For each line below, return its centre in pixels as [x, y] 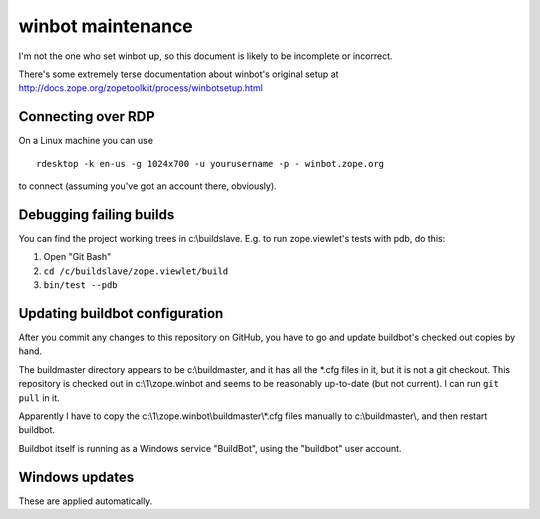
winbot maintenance [106, 26]
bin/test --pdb [81, 285]
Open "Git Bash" [77, 257]
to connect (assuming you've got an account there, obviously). [147, 186]
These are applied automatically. [85, 501]
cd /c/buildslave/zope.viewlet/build [136, 271]
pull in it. [39, 397]
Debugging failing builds [96, 214]
